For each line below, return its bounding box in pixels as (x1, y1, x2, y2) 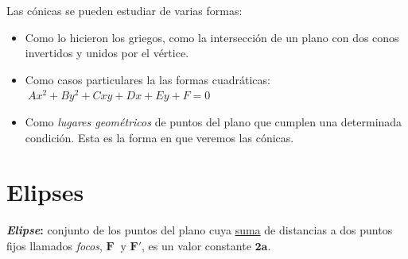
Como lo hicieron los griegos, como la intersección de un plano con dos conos (25, 29, 399, 45)
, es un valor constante (142, 237, 251, 253)
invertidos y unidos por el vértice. (25, 44, 189, 61)
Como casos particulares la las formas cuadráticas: (25, 71, 270, 87)
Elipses (6, 176, 84, 208)
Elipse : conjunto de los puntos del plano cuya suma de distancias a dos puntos (6, 222, 393, 238)
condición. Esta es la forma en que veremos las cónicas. (25, 129, 294, 145)
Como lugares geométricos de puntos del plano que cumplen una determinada (25, 113, 402, 129)
